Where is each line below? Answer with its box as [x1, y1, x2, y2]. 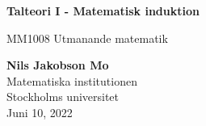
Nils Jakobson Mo [6, 57, 109, 73]
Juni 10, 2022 [6, 103, 73, 120]
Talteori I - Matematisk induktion [6, 2, 200, 19]
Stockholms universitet [6, 88, 120, 105]
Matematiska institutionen [6, 72, 137, 89]
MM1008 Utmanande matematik [6, 29, 168, 46]
